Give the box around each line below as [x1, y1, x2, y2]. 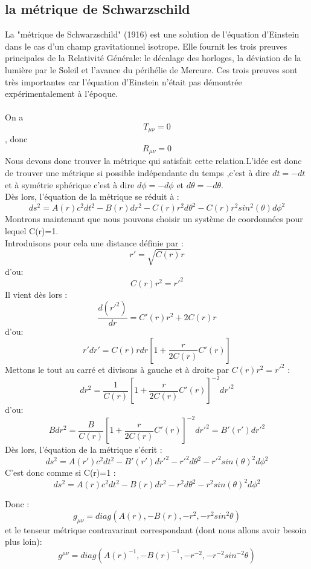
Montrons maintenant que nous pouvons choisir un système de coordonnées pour [5, 212, 303, 225]
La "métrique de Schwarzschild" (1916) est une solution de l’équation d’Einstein [5, 28, 300, 41]
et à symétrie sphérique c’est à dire [5, 178, 135, 191]
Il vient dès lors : [5, 288, 68, 300]
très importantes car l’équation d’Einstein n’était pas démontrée [5, 75, 242, 88]
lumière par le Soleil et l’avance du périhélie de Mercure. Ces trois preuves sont [5, 63, 298, 76]
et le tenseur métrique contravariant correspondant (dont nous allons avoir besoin [5, 523, 307, 536]
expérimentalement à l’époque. [5, 87, 118, 100]
